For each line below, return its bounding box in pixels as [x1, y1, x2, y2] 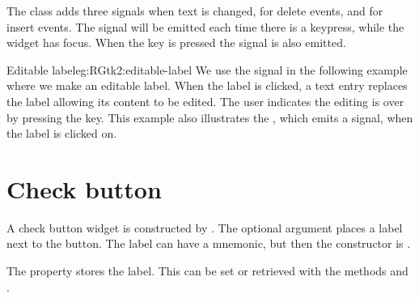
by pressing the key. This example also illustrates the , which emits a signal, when [6, 109, 413, 126]
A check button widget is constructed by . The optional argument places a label [6, 219, 403, 236]
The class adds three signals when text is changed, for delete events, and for [6, 2, 383, 19]
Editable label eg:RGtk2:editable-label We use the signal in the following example [6, 61, 408, 78]
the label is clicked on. [6, 125, 117, 142]
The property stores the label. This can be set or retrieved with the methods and [6, 262, 408, 279]
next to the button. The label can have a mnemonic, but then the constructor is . [6, 235, 411, 252]
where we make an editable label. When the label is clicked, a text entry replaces [6, 77, 408, 94]
